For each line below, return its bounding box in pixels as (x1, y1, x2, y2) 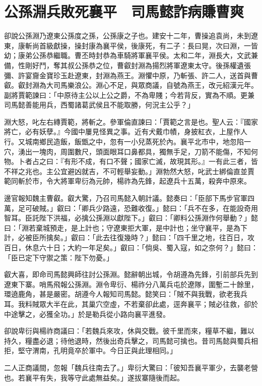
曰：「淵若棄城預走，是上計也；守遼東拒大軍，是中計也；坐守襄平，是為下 (4, 222, 247, 233)
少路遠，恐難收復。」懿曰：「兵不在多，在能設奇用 (95, 202, 258, 213)
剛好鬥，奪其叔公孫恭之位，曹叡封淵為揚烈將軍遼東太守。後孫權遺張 (25, 60, 251, 70)
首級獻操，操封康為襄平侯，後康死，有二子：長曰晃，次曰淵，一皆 (39, 40, 258, 50)
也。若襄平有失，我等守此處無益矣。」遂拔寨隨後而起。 (4, 372, 184, 382)
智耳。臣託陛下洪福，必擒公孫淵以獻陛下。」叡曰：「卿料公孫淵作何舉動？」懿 (4, 212, 258, 223)
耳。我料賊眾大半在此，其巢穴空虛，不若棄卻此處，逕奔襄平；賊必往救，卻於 (4, 298, 258, 309)
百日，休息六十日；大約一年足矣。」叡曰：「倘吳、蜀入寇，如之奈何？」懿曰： (4, 242, 258, 252)
